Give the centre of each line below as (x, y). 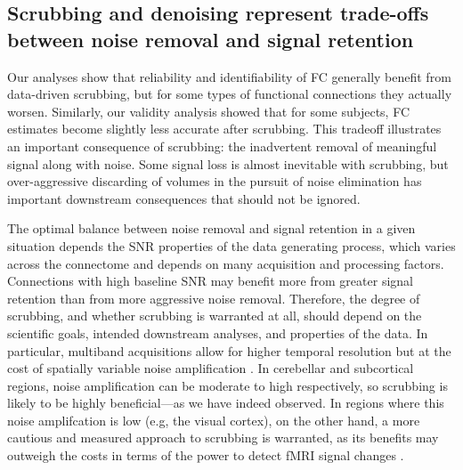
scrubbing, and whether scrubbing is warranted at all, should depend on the (215, 316)
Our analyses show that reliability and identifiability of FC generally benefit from (229, 76)
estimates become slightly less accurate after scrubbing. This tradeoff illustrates (224, 129)
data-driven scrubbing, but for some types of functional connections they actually (230, 94)
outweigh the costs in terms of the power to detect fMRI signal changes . (206, 455)
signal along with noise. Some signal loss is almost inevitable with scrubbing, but (228, 163)
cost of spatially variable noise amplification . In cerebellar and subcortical (211, 368)
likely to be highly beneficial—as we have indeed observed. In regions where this (226, 403)
